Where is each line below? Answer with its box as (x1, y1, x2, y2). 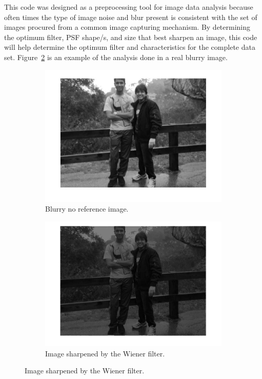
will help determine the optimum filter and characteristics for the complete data (4, 42, 255, 52)
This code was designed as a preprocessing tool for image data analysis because (4, 2, 253, 12)
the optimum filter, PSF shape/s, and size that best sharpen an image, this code (4, 31, 257, 42)
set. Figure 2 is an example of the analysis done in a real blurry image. (4, 51, 228, 62)
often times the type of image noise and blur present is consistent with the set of (4, 11, 257, 22)
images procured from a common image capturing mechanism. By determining (4, 22, 251, 32)
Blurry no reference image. (45, 203, 129, 214)
